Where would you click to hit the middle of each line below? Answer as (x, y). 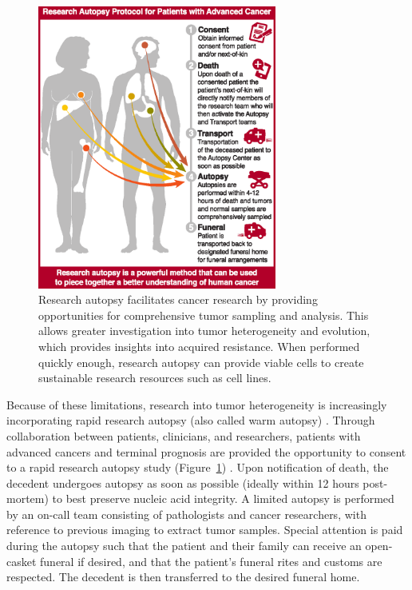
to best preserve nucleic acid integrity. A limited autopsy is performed (223, 498)
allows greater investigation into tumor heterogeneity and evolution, (204, 331)
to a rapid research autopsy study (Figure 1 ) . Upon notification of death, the (198, 467)
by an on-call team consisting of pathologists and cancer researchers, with (186, 514)
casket (22, 561)
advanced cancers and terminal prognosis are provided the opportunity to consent (206, 451)
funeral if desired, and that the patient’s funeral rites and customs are (211, 561)
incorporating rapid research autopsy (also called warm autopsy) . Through (191, 420)
